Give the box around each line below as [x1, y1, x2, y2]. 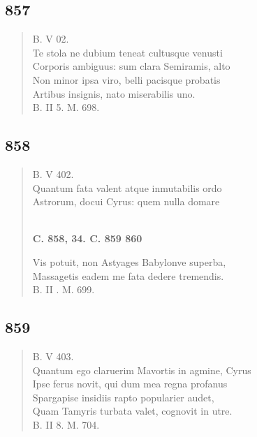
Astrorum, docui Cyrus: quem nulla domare [32, 194, 220, 209]
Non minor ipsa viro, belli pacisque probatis [32, 72, 221, 87]
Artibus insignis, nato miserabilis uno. [32, 86, 196, 101]
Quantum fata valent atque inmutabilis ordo [32, 180, 222, 195]
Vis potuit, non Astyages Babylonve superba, [32, 254, 226, 269]
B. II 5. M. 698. [32, 100, 100, 114]
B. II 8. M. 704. [32, 417, 100, 431]
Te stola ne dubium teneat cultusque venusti [32, 45, 223, 59]
